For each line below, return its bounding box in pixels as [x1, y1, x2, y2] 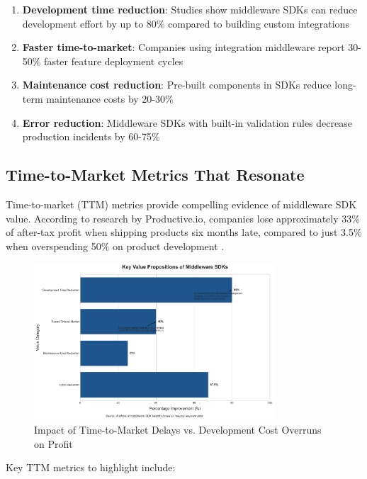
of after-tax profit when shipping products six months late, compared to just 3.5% [6, 225, 362, 239]
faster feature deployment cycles [44, 53, 183, 68]
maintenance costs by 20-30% [46, 91, 174, 106]
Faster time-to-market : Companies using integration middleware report [22, 40, 345, 55]
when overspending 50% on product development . [6, 238, 225, 253]
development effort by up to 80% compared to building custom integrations [22, 16, 349, 30]
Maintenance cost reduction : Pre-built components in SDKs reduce [22, 77, 332, 92]
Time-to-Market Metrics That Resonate [6, 164, 305, 186]
